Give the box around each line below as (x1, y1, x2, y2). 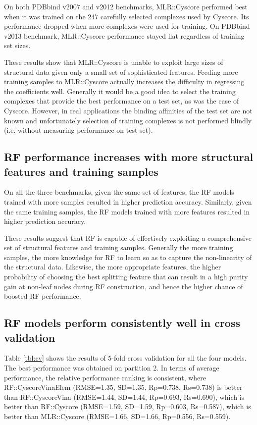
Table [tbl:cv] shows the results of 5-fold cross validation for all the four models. (4, 353, 247, 363)
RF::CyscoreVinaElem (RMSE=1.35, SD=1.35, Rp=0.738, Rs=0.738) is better (4, 382, 243, 392)
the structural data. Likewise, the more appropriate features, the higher (4, 262, 221, 272)
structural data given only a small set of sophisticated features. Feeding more (4, 66, 238, 77)
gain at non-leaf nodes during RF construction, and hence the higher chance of (4, 281, 243, 291)
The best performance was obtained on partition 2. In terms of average (4, 363, 219, 373)
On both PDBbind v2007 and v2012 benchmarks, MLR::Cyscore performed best (4, 1, 248, 11)
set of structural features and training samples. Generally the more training (4, 242, 233, 253)
